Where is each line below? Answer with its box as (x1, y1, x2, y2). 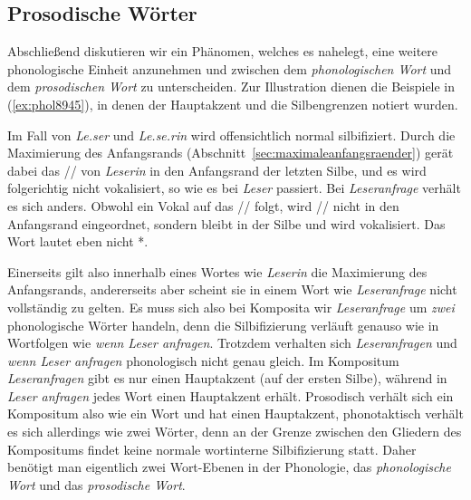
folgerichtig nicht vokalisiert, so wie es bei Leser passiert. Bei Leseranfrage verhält (7, 178, 461, 197)
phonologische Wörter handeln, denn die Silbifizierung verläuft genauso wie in (7, 315, 439, 334)
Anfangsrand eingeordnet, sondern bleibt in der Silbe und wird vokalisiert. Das (7, 214, 446, 233)
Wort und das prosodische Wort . (7, 475, 186, 494)
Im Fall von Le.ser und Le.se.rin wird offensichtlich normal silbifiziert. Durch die (7, 125, 456, 144)
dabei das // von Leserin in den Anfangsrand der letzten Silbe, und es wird (7, 160, 427, 179)
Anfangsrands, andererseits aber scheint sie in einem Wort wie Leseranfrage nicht (7, 280, 457, 299)
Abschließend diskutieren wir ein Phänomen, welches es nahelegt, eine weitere (7, 42, 438, 61)
